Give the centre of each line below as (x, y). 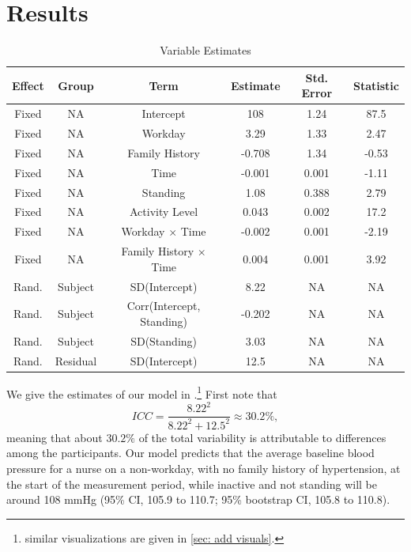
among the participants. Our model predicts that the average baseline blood (190, 453)
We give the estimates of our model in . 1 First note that (142, 392)
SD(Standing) (164, 340)
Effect (28, 85)
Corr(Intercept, (164, 306)
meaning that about (55, 437)
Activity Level (164, 212)
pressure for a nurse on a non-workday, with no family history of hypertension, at (204, 469)
